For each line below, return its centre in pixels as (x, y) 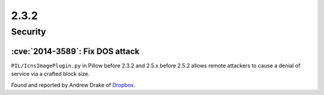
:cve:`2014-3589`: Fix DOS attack (75, 51)
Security (28, 32)
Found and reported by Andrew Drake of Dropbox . (73, 85)
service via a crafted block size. (50, 74)
